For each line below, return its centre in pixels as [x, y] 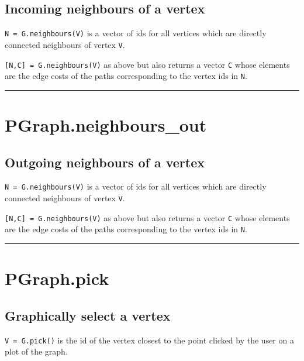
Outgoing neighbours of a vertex [105, 162]
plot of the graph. [36, 351]
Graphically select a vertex [88, 315]
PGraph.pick [57, 278]
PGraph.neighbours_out [106, 125]
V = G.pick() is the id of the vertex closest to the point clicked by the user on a [149, 340]
